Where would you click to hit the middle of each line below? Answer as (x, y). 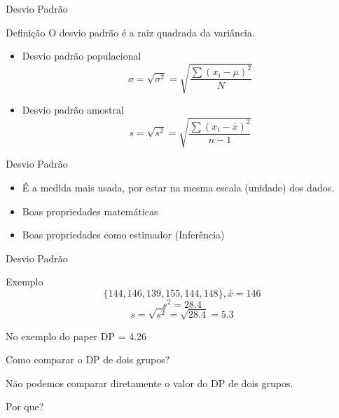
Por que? (25, 406)
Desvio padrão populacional (82, 56)
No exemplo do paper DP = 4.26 (76, 336)
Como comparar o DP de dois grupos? (88, 359)
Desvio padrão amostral (73, 110)
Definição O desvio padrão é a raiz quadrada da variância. (130, 32)
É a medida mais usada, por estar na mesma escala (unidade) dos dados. (178, 188)
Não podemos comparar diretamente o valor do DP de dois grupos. (150, 383)
